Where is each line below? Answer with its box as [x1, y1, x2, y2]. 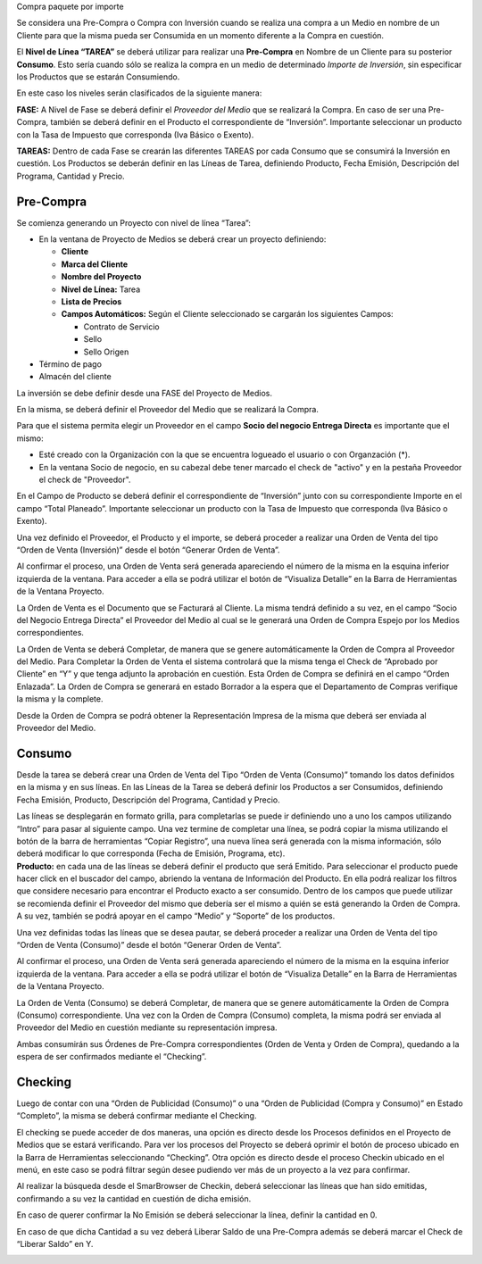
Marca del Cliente [61, 259, 129, 270]
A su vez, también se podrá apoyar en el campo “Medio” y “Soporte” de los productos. [16, 911, 336, 921]
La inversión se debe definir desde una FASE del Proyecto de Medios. [16, 387, 272, 398]
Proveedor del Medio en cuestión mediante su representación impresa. [16, 1022, 278, 1033]
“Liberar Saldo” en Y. [16, 1238, 94, 1249]
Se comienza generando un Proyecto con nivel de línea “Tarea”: [16, 217, 252, 228]
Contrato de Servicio [83, 321, 160, 332]
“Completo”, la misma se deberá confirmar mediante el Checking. [16, 1110, 257, 1121]
